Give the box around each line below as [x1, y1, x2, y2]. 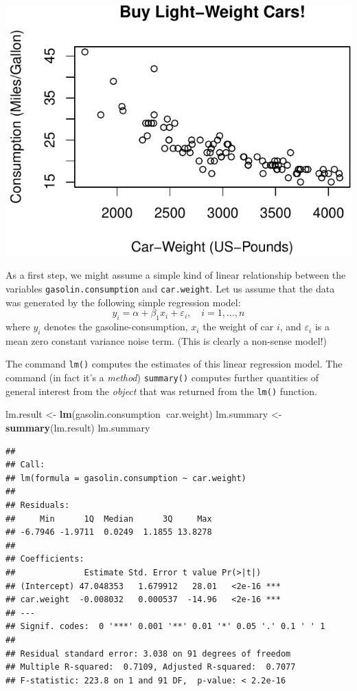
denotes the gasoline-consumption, [44, 319, 188, 334]
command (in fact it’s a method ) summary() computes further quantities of [5, 370, 319, 385]
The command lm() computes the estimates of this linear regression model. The [5, 357, 343, 371]
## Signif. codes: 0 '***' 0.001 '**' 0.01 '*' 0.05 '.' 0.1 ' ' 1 [5, 621, 325, 632]
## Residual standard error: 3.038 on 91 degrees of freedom [5, 648, 291, 659]
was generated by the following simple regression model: [5, 295, 241, 309]
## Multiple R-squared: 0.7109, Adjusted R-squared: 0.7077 [5, 662, 296, 672]
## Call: [5, 460, 45, 470]
